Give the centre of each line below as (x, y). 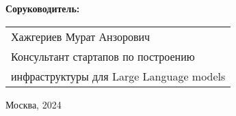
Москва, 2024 (34, 104)
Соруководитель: (43, 8)
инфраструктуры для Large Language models (118, 76)
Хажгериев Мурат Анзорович (81, 36)
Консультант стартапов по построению (103, 56)
